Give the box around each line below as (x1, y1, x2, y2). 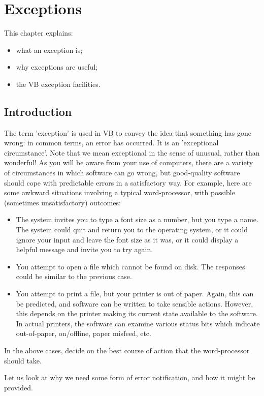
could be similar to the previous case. (16, 271, 132, 282)
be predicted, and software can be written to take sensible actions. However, (16, 298, 253, 309)
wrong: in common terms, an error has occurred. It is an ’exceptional (4, 137, 219, 148)
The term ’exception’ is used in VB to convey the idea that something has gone (4, 127, 251, 138)
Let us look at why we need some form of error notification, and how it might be (4, 372, 255, 383)
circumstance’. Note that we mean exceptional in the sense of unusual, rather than (4, 147, 260, 158)
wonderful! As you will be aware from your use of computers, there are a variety (4, 157, 253, 168)
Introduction (4, 103, 72, 119)
